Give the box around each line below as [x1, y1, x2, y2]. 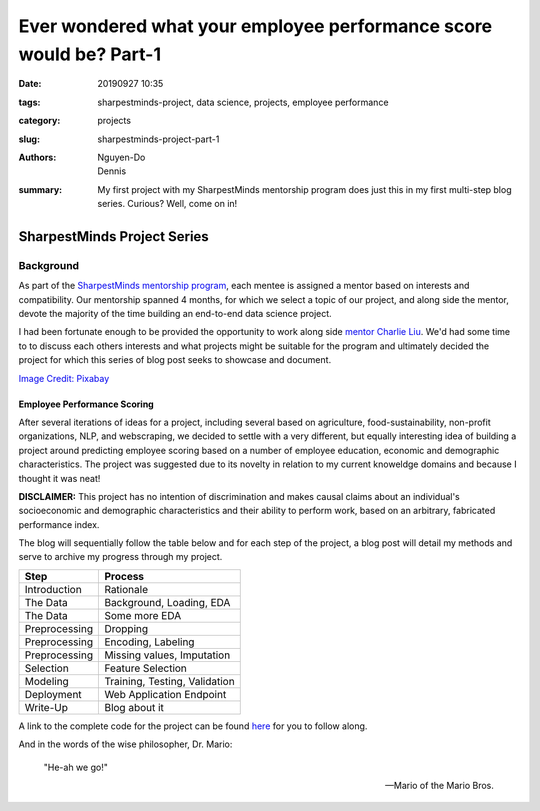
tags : [18, 96, 41, 108]
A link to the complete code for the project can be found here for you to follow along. [18, 720, 368, 732]
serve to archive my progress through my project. [18, 551, 223, 563]
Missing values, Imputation [104, 648, 231, 662]
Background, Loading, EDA [104, 595, 231, 609]
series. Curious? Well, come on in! [97, 198, 238, 210]
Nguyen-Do [97, 151, 146, 163]
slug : [18, 133, 40, 145]
